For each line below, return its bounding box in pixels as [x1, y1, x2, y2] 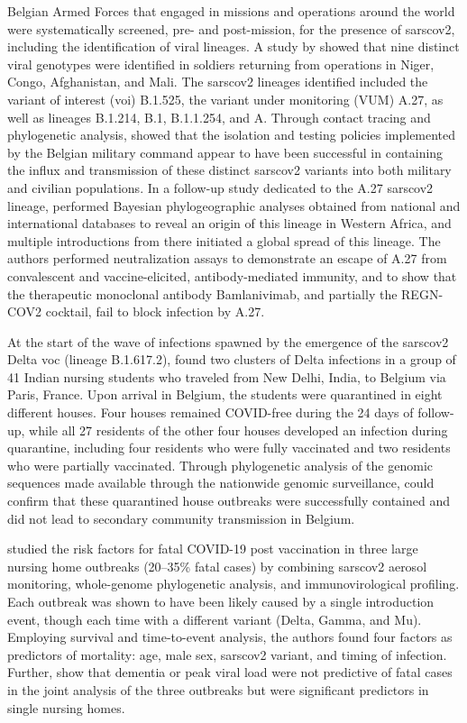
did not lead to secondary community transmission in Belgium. [7, 508, 355, 527]
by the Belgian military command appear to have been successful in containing [7, 142, 444, 161]
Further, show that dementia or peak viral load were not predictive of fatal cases [7, 663, 453, 682]
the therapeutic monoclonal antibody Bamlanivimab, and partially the [7, 284, 398, 303]
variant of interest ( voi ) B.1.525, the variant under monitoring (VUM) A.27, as [7, 89, 444, 108]
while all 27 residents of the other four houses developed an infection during [29, 420, 448, 439]
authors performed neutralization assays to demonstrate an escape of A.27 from [7, 249, 447, 268]
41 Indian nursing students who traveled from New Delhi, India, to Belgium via [7, 367, 446, 386]
